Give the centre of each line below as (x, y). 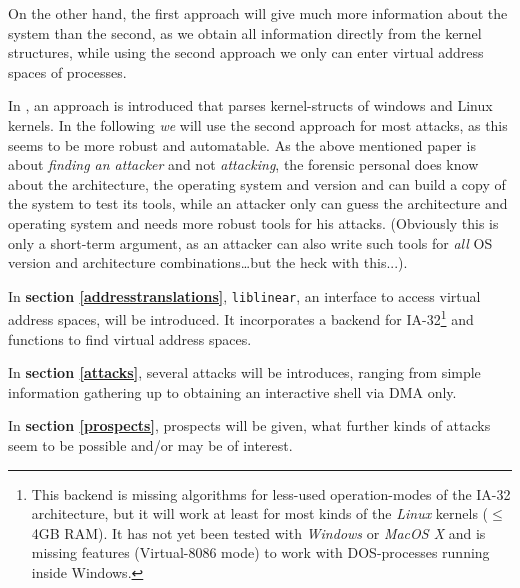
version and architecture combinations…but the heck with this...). (208, 262)
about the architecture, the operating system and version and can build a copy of (257, 183)
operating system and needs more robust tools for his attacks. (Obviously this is (253, 222)
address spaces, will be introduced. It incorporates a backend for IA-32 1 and (241, 318)
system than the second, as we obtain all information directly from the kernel (245, 32)
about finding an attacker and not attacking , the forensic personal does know (243, 164)
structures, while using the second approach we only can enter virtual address (246, 52)
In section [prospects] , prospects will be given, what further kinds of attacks (249, 425)
